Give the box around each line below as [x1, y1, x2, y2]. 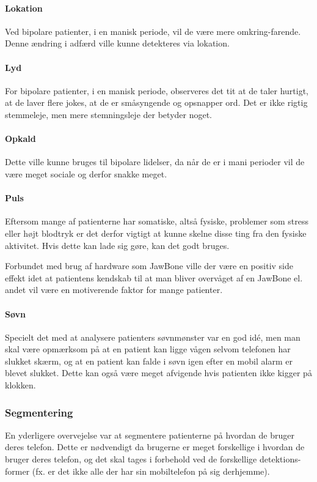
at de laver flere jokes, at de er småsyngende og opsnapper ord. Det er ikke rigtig [5, 96, 308, 109]
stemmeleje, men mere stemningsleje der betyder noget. [5, 108, 213, 120]
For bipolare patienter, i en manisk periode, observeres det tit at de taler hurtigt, [5, 84, 308, 97]
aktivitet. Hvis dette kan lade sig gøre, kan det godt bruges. [5, 239, 230, 251]
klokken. [5, 379, 36, 391]
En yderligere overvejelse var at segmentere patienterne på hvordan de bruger [5, 428, 294, 441]
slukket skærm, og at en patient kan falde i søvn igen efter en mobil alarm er [5, 354, 293, 367]
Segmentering [5, 404, 73, 420]
